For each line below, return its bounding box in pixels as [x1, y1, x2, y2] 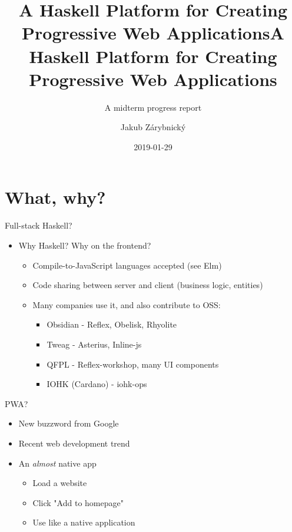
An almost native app [18, 457, 97, 469]
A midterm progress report [104, 101, 202, 113]
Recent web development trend [18, 437, 130, 449]
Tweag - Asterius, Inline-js [47, 338, 142, 350]
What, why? [5, 185, 106, 209]
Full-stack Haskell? [5, 219, 72, 232]
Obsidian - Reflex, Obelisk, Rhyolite [47, 318, 177, 331]
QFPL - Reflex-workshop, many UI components [47, 358, 219, 370]
